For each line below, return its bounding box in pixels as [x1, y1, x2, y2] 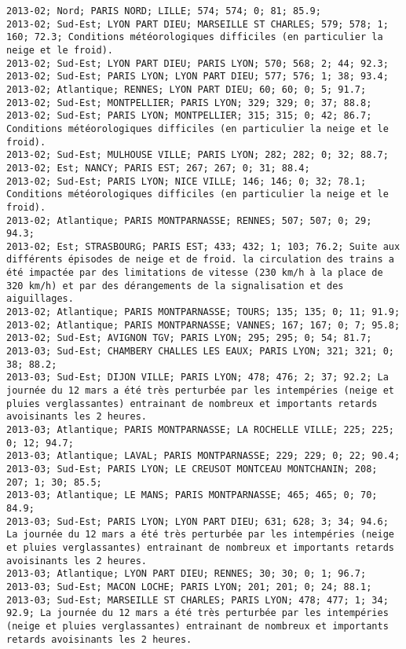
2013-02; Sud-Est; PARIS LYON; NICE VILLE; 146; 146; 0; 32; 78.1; [6, 175, 367, 187]
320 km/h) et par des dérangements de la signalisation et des [6, 280, 344, 291]
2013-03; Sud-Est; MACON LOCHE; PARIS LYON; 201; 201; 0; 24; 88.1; [6, 581, 372, 592]
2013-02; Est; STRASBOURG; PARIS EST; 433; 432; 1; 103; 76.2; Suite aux [6, 240, 401, 252]
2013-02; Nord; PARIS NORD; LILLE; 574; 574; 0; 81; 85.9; [6, 5, 321, 16]
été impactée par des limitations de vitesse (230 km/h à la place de [6, 267, 383, 279]
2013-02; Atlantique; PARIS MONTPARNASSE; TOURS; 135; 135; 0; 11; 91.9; [6, 306, 401, 318]
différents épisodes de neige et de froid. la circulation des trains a [6, 254, 394, 266]
